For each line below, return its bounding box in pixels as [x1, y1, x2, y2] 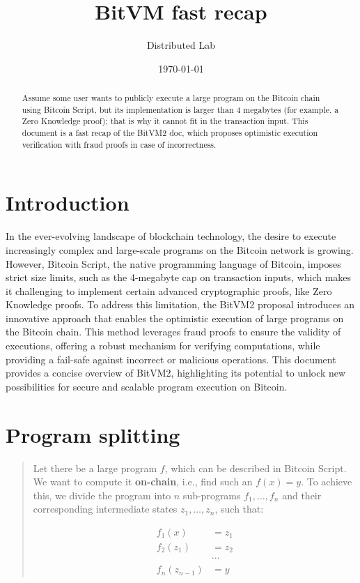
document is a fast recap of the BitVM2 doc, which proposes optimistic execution [22, 127, 318, 139]
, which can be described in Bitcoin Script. [164, 460, 347, 475]
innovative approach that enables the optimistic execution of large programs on [6, 310, 344, 325]
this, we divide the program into [33, 487, 171, 502]
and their [282, 487, 322, 502]
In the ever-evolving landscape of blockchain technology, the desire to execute [6, 229, 336, 243]
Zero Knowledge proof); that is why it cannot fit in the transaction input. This [22, 115, 308, 127]
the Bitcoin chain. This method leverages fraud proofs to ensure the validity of [6, 324, 341, 339]
